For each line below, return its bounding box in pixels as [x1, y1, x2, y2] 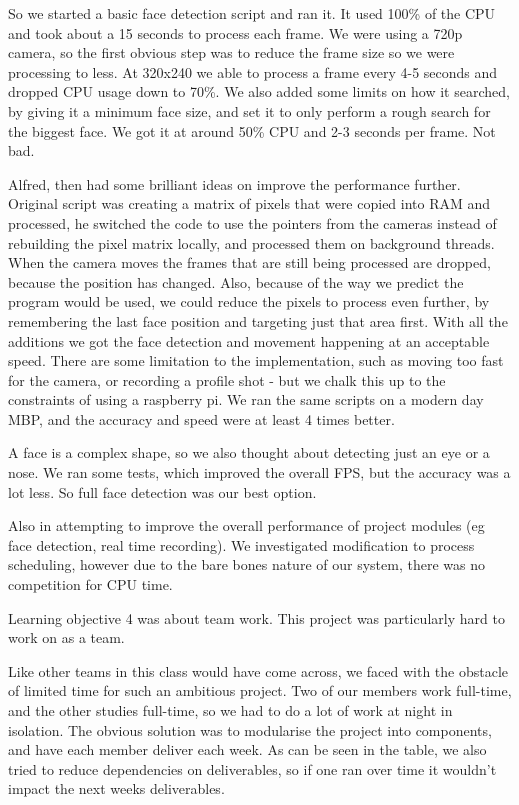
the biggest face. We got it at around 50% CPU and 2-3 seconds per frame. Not [8, 120, 496, 141]
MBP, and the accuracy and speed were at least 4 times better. [8, 408, 395, 429]
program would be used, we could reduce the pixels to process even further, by [8, 291, 490, 312]
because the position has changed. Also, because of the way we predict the [8, 271, 464, 292]
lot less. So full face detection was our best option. [8, 481, 317, 502]
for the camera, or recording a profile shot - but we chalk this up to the [8, 369, 446, 390]
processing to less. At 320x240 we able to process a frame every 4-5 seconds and [8, 61, 498, 82]
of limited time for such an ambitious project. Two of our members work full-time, [8, 680, 512, 701]
